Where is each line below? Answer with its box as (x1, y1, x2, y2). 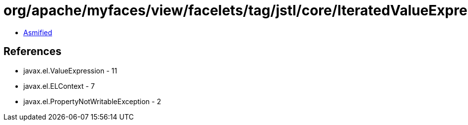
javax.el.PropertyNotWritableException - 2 (23, 97, 161, 106)
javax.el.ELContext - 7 (23, 81, 95, 90)
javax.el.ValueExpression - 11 (23, 66, 117, 75)
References (3, 45, 62, 58)
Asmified (23, 28, 53, 37)
